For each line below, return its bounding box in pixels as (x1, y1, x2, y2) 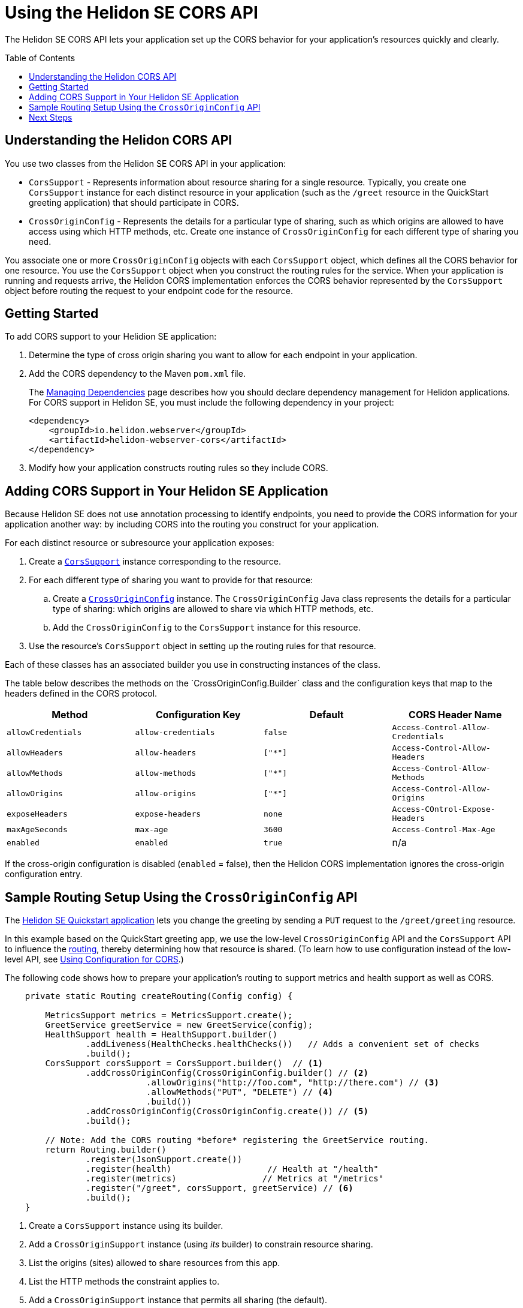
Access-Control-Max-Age (392, 825, 495, 835)
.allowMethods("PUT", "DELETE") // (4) (146, 1087, 333, 1097)
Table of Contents (5, 52, 75, 63)
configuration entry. (5, 869, 83, 880)
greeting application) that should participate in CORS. (29, 197, 239, 208)
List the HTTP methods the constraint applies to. (29, 1276, 220, 1287)
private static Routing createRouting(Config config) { (25, 991, 293, 1001)
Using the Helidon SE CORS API (5, 2, 258, 23)
